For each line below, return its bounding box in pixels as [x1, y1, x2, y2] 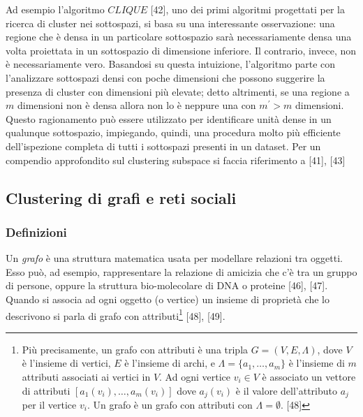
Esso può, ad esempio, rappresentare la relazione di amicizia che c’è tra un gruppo [6, 264, 357, 279]
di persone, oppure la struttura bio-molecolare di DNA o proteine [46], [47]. [6, 278, 328, 293]
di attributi [22, 383, 71, 397]
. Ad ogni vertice [159, 369, 230, 383]
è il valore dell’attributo [235, 383, 338, 397]
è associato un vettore [262, 369, 356, 383]
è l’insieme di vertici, [22, 356, 111, 370]
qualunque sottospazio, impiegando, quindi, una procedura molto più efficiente [6, 125, 341, 140]
